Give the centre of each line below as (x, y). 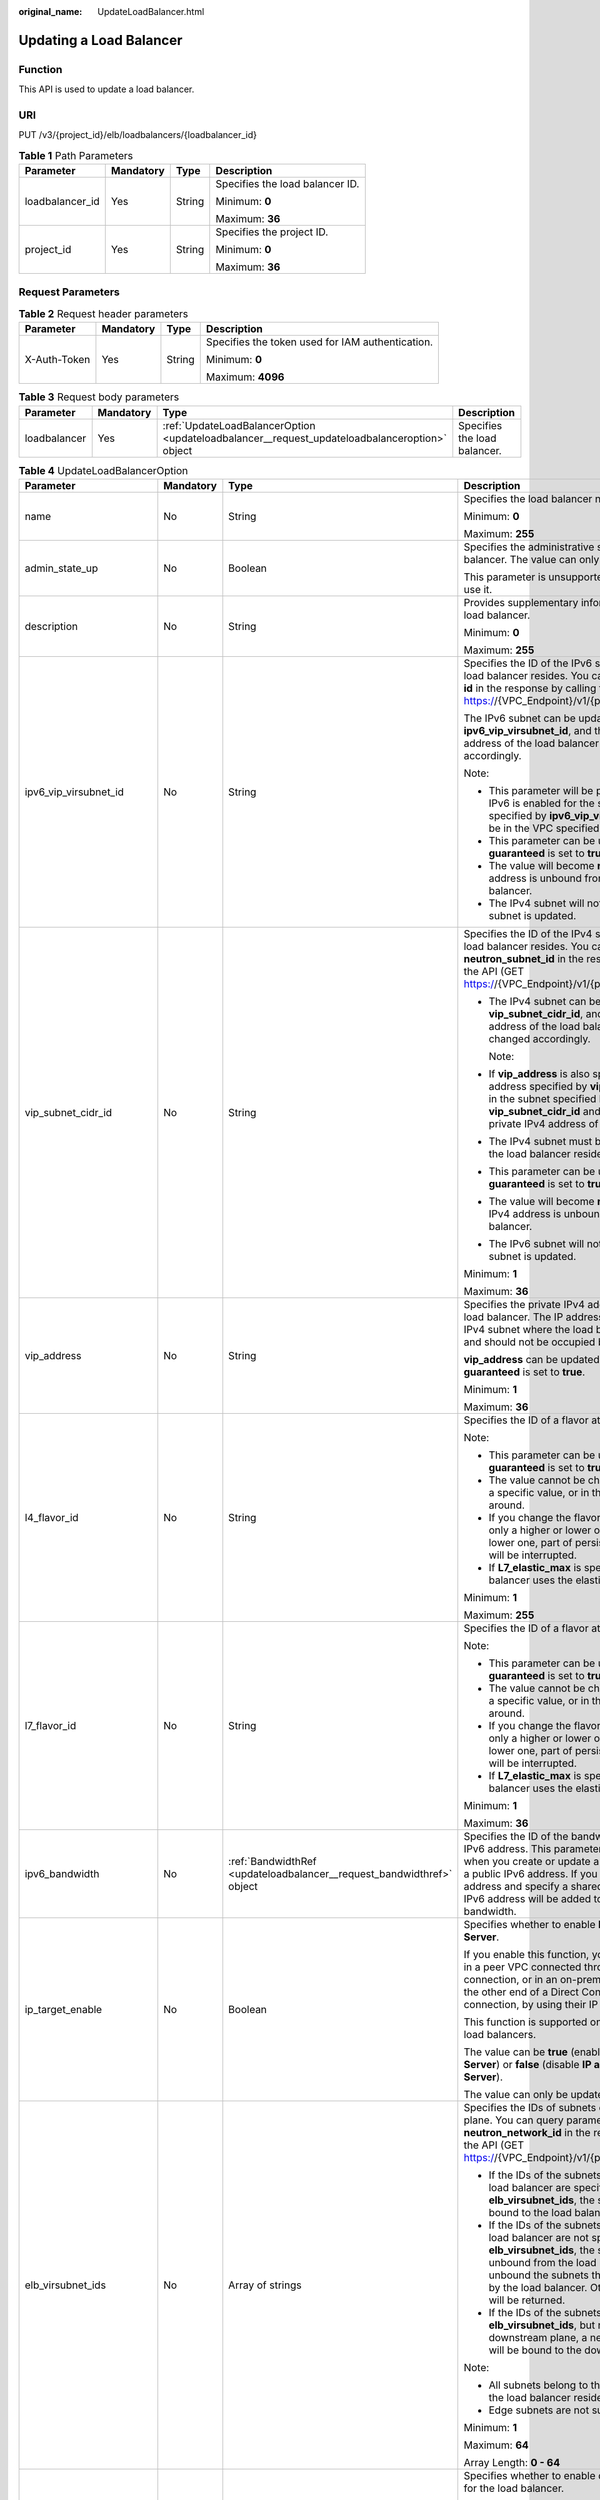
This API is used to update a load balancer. (106, 89)
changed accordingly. (539, 1038)
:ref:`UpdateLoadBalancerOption (239, 425)
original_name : (50, 11)
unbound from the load (542, 2262)
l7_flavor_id (50, 1725)
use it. (478, 589)
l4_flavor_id (51, 1517)
